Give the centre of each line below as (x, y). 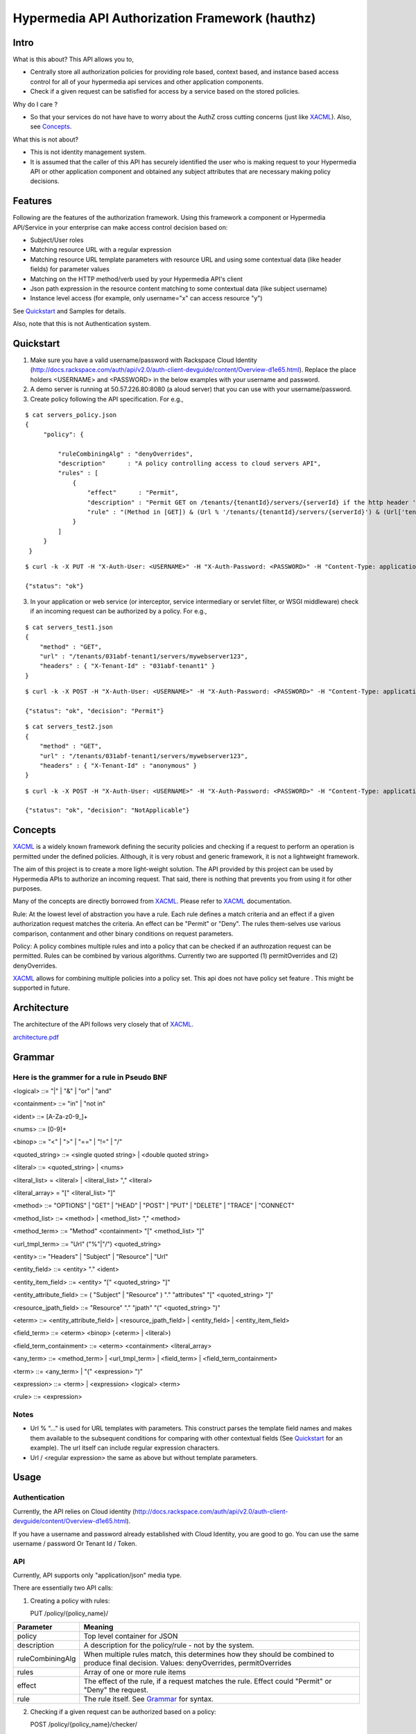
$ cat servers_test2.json (69, 727)
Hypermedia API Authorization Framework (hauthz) (164, 18)
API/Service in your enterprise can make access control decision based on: (120, 227)
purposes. (27, 889)
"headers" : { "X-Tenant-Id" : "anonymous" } (118, 765)
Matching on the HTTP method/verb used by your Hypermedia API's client (136, 279)
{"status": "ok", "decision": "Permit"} (95, 711)
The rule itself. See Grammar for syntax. (149, 1699)
